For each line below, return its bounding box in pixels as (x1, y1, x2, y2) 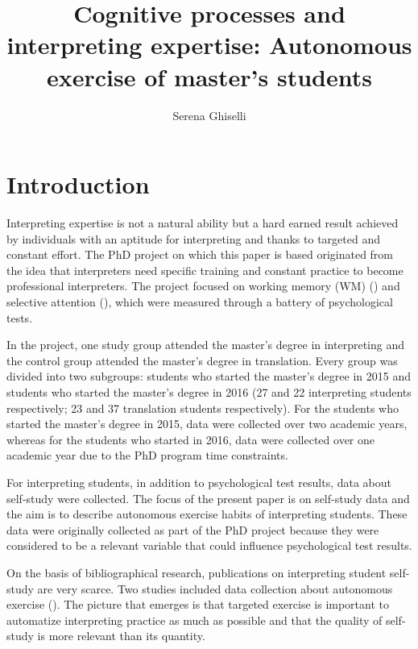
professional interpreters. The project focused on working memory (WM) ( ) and (6, 277, 400, 294)
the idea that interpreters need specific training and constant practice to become (6, 261, 404, 278)
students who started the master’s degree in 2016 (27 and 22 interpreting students (6, 383, 412, 400)
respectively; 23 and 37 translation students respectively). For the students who (6, 399, 399, 416)
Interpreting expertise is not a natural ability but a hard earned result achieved (6, 214, 399, 231)
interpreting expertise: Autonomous (6, 28, 412, 61)
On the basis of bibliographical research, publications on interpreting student (6, 564, 387, 580)
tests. (6, 309, 33, 326)
